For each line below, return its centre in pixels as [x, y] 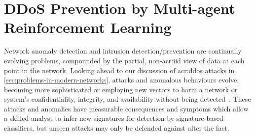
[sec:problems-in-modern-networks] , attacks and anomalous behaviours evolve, [122, 80]
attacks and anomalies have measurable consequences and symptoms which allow [126, 108]
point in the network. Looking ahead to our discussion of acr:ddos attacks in [119, 70]
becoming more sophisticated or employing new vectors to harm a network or [121, 89]
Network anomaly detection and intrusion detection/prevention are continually [123, 51]
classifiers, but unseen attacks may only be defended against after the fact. [117, 128]
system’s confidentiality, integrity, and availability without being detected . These [127, 99]
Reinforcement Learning [88, 27]
